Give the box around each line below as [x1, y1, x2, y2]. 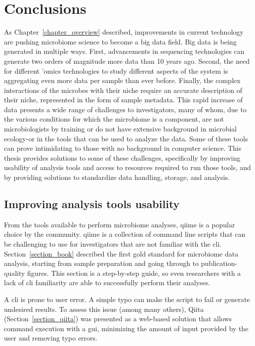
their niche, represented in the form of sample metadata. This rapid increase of [4, 94, 243, 105]
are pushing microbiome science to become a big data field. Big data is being [4, 36, 237, 46]
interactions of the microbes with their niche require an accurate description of [4, 85, 242, 95]
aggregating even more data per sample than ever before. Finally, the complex [4, 75, 241, 86]
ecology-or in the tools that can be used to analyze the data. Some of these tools [4, 133, 248, 143]
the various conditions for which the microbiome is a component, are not [4, 114, 224, 124]
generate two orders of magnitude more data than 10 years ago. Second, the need [4, 55, 250, 66]
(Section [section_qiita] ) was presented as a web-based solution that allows [4, 313, 232, 324]
